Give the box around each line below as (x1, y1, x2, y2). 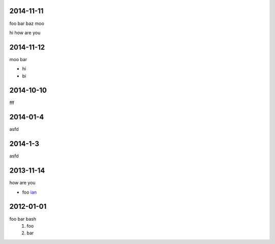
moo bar (9, 56, 28, 62)
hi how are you (9, 30, 41, 36)
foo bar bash (9, 215, 37, 222)
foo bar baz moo (9, 20, 44, 26)
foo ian (22, 189, 37, 195)
